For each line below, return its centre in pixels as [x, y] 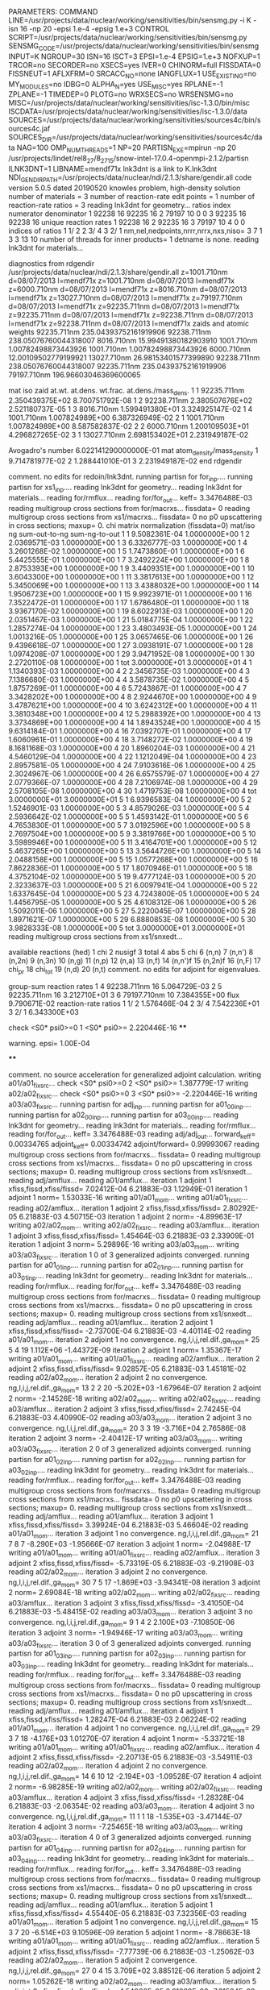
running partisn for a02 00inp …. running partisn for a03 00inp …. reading [124, 1115]
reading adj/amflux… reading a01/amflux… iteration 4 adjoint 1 [111, 1710]
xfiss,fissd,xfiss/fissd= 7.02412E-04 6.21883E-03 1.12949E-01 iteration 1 [128, 1189]
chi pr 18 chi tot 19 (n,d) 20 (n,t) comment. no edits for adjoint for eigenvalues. [135, 970]
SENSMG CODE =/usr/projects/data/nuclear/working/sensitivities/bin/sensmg [134, 47]
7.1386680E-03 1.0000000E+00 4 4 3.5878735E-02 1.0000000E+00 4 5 [129, 679]
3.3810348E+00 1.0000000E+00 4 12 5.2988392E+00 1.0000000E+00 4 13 [135, 713]
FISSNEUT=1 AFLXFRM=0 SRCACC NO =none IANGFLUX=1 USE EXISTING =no [132, 74]
